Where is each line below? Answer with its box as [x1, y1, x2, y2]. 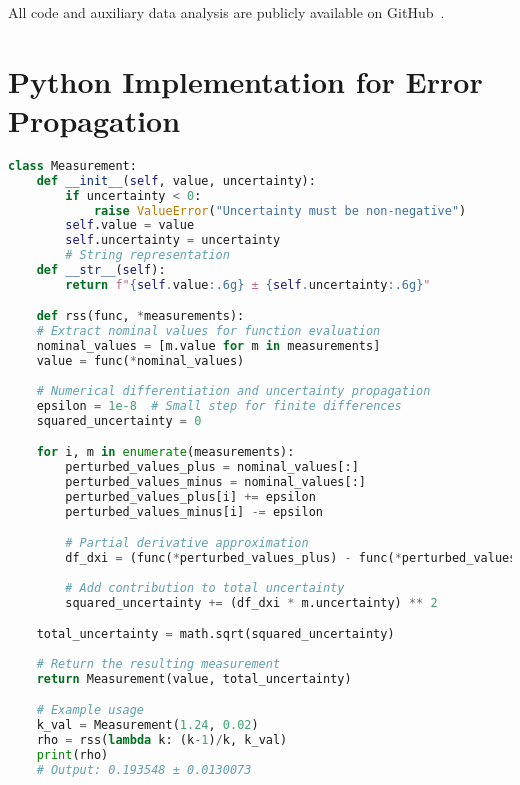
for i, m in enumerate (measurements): [36, 445, 295, 460]
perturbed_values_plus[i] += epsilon [65, 489, 316, 504]
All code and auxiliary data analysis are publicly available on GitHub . [8, 2, 445, 22]
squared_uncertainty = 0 [36, 413, 202, 428]
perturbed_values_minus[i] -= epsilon [65, 504, 324, 519]
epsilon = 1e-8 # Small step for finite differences [36, 398, 402, 413]
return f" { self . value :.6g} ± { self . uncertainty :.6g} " [65, 277, 431, 292]
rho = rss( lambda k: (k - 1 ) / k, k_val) [36, 733, 288, 748]
